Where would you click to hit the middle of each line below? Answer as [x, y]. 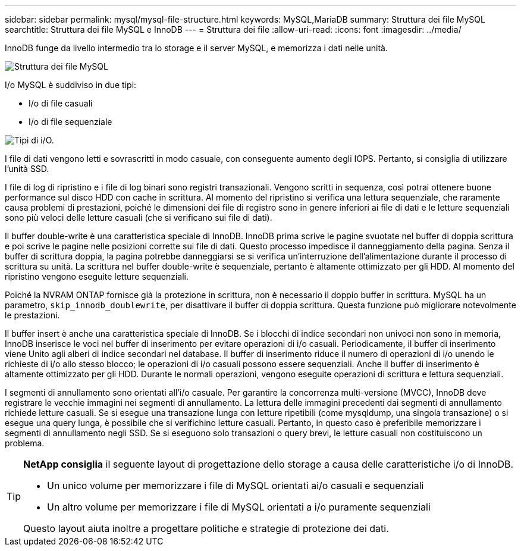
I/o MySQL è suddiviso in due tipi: [71, 85]
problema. [25, 443]
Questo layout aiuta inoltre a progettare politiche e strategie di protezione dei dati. [206, 528]
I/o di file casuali [61, 103]
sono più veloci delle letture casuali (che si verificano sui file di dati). [139, 217]
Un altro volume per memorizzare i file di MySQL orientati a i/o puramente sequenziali [239, 507]
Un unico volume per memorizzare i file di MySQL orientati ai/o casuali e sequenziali [236, 486]
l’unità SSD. [27, 169]
